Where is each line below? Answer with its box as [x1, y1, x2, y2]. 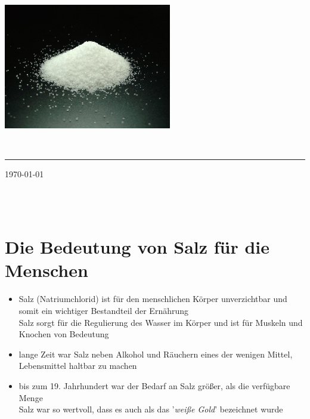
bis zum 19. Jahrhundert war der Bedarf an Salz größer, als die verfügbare [18, 379, 290, 392]
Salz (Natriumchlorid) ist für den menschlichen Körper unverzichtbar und [18, 292, 287, 305]
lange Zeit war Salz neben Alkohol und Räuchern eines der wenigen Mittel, [18, 347, 293, 360]
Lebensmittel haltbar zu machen [18, 359, 137, 372]
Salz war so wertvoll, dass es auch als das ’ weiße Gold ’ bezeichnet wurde [18, 403, 283, 415]
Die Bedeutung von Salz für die [5, 235, 270, 259]
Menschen [5, 258, 88, 282]
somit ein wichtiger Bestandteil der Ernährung [18, 304, 189, 316]
